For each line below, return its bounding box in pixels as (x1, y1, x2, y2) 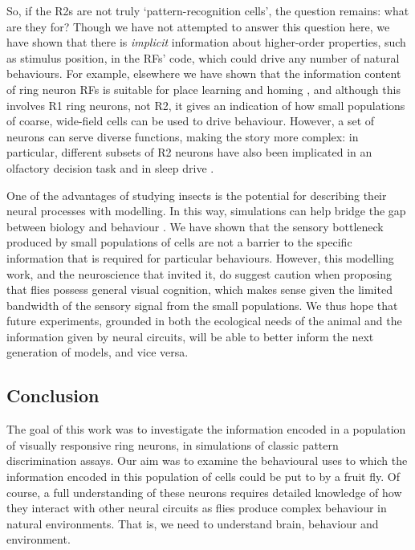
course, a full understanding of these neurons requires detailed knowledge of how (6, 483, 402, 500)
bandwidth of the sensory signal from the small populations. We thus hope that (6, 296, 398, 313)
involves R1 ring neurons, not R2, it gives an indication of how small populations (6, 96, 405, 113)
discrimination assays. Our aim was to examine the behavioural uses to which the (6, 452, 408, 469)
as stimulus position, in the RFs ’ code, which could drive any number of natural (6, 49, 400, 66)
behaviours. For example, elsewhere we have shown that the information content (6, 65, 401, 82)
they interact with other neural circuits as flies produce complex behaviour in (6, 499, 387, 516)
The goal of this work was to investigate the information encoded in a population (6, 421, 406, 438)
